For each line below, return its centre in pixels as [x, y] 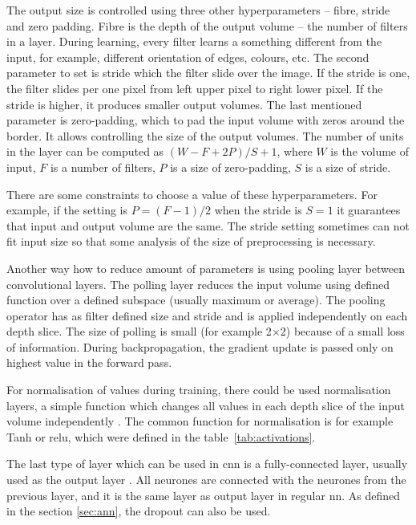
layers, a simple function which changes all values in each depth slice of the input [206, 405]
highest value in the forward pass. [89, 362]
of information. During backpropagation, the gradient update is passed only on [200, 346]
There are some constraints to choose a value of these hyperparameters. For [192, 194]
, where [295, 151]
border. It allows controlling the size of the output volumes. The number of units [205, 135]
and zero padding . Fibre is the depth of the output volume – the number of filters [207, 25]
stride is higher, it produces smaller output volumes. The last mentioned [184, 104]
